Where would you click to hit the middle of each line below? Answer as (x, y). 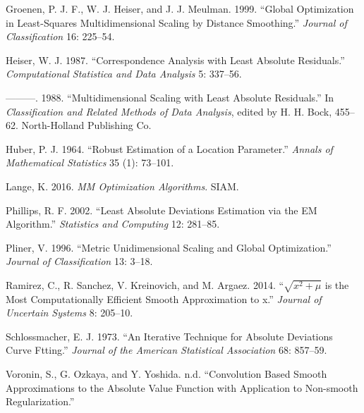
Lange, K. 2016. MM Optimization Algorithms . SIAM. (122, 186)
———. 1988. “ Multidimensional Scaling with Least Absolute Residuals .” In (170, 97)
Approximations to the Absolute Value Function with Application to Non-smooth (182, 387)
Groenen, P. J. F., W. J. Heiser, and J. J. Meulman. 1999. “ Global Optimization (180, 8)
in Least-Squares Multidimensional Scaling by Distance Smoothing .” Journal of (176, 22)
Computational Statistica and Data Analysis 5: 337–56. (124, 74)
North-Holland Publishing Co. (86, 125)
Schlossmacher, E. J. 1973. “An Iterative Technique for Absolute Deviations (169, 336)
